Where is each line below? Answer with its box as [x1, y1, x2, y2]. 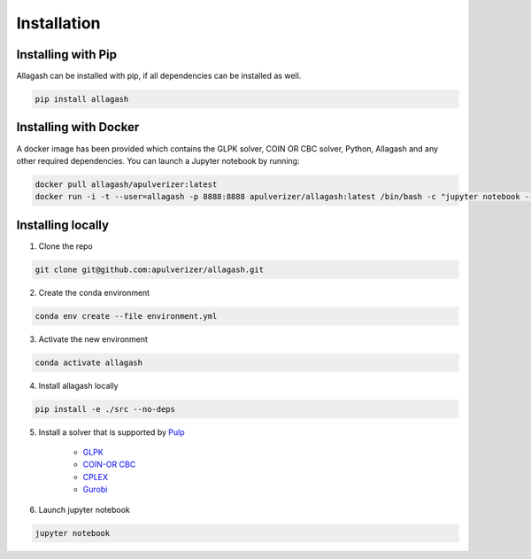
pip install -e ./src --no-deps [35, 404, 176, 414]
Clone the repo [38, 240, 93, 252]
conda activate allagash [35, 357, 143, 368]
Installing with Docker [16, 120, 140, 135]
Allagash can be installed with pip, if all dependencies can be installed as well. [16, 71, 302, 82]
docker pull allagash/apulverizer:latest [35, 179, 218, 190]
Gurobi [82, 484, 108, 495]
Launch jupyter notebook [38, 504, 130, 515]
